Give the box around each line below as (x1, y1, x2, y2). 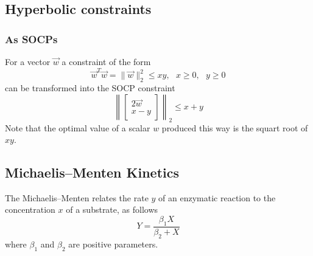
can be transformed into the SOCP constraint (5, 81, 175, 94)
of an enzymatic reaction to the (158, 191, 276, 204)
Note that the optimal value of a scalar (5, 121, 150, 134)
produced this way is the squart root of (161, 121, 308, 134)
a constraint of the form (62, 55, 151, 67)
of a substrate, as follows (66, 203, 158, 216)
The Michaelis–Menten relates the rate (5, 191, 149, 204)
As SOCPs (5, 31, 58, 46)
